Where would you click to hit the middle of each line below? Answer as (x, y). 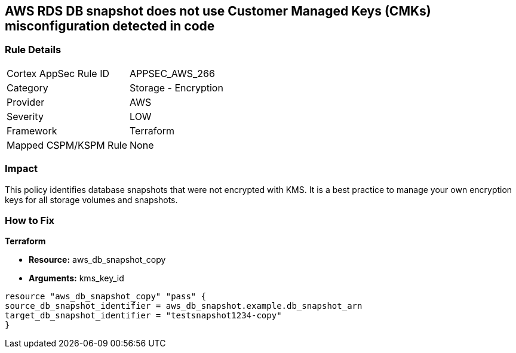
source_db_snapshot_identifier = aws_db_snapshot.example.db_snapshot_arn (184, 306)
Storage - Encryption (176, 88)
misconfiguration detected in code (110, 26)
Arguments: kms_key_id (76, 278)
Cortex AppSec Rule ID (58, 73)
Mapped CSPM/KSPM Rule (67, 145)
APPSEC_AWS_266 (172, 73)
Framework (32, 131)
